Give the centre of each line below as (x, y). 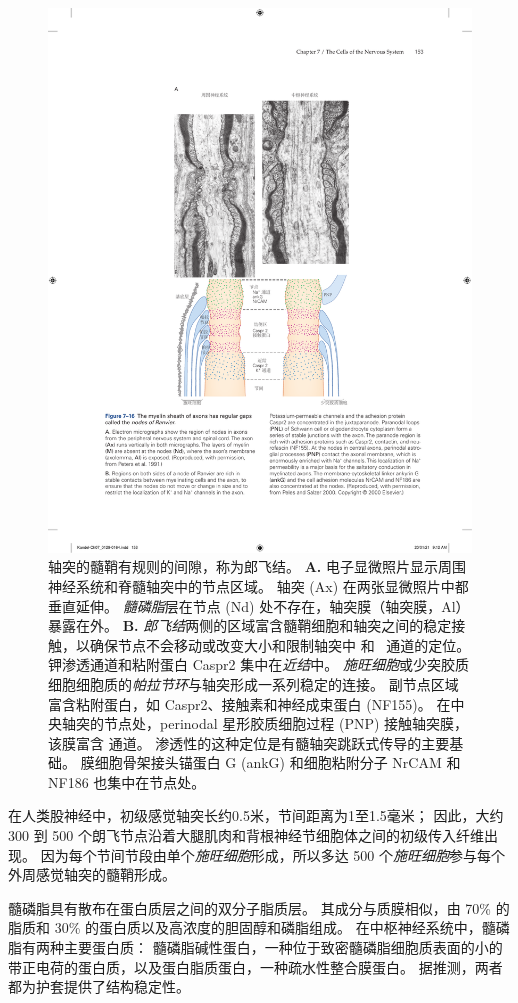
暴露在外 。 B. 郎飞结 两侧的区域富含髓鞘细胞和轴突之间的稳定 (250, 625)
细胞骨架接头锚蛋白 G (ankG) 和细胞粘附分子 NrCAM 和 (277, 762)
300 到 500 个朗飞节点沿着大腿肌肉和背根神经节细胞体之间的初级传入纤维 (246, 835)
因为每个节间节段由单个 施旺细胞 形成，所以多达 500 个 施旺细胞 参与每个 (272, 854)
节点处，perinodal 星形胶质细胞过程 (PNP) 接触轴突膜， (286, 723)
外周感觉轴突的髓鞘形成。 (92, 874)
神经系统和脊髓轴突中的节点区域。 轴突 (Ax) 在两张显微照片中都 (258, 585)
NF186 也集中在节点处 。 (127, 781)
